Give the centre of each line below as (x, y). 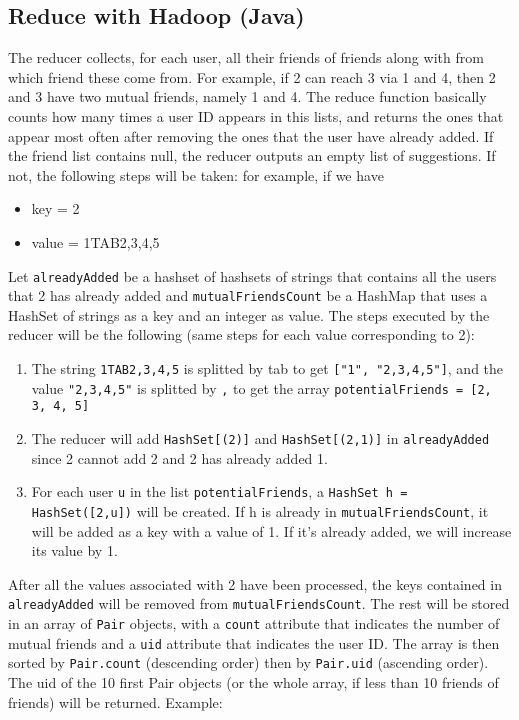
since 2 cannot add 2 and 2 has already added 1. (179, 457)
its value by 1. (74, 550)
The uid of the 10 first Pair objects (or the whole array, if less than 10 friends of (253, 681)
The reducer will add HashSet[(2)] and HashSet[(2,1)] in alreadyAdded (260, 438)
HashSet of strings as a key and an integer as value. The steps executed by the (249, 314)
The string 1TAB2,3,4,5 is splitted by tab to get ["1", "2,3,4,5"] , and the (267, 368)
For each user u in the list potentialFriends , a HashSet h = (219, 491)
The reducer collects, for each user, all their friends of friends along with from (246, 57)
